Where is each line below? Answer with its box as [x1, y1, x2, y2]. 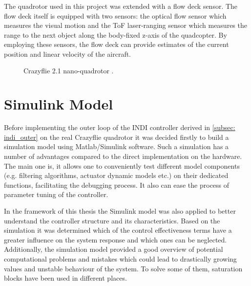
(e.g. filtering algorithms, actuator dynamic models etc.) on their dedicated [4, 170, 229, 180]
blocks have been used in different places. [4, 273, 127, 283]
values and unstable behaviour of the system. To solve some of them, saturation [4, 263, 243, 273]
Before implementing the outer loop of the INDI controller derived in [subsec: [4, 122, 235, 132]
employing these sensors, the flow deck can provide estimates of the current [4, 39, 229, 49]
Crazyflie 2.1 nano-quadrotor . [23, 65, 114, 75]
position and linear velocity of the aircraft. [4, 48, 131, 59]
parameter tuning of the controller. [4, 189, 108, 199]
